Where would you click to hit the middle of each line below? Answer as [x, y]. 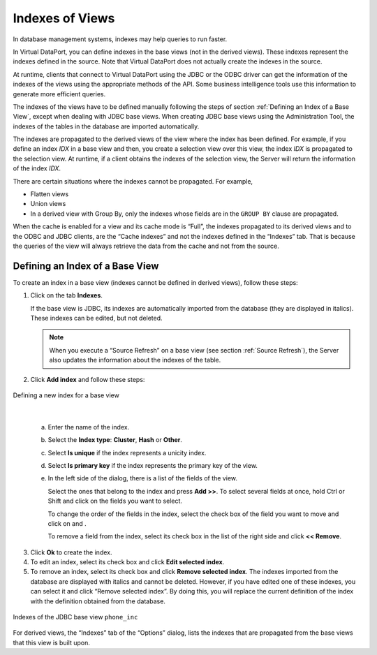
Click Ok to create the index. [71, 552]
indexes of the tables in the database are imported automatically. [106, 126]
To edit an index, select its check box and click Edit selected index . [127, 562]
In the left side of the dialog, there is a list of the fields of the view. [142, 478]
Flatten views [50, 194]
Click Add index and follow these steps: [88, 379]
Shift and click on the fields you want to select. [115, 501]
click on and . [67, 523]
